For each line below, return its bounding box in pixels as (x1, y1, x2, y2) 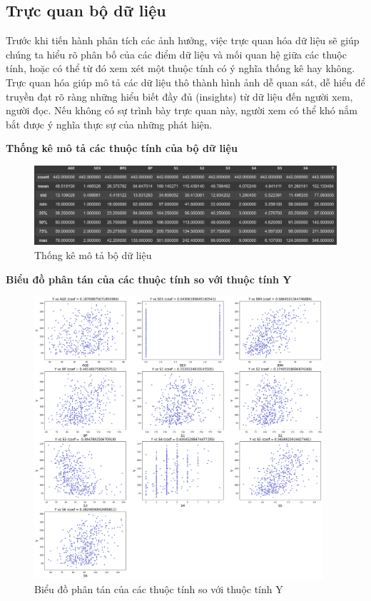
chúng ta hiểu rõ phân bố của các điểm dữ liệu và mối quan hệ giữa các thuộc (6, 46, 347, 61)
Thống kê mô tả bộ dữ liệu (34, 247, 152, 262)
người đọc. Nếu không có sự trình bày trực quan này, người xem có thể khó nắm (6, 103, 357, 118)
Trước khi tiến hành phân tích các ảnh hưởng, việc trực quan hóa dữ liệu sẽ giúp (6, 33, 360, 48)
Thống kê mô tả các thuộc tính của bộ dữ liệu (6, 141, 238, 156)
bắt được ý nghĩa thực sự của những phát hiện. (6, 116, 213, 131)
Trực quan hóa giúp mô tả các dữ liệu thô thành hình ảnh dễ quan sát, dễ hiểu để (6, 74, 365, 89)
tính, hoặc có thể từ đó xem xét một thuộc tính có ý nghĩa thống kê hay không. (6, 61, 355, 76)
